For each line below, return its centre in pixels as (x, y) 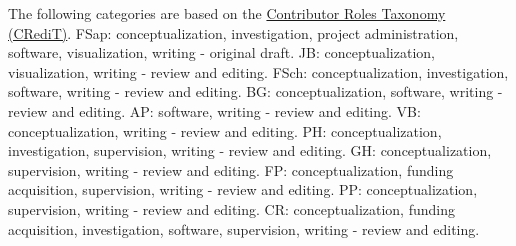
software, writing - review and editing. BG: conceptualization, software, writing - (255, 91)
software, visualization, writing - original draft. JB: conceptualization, (221, 52)
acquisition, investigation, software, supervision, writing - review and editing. (244, 228)
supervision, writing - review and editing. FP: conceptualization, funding (231, 169)
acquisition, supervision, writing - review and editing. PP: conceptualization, (243, 189)
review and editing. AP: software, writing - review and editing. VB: (214, 110)
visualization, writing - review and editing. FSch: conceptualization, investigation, (258, 71)
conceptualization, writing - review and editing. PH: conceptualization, (225, 130)
